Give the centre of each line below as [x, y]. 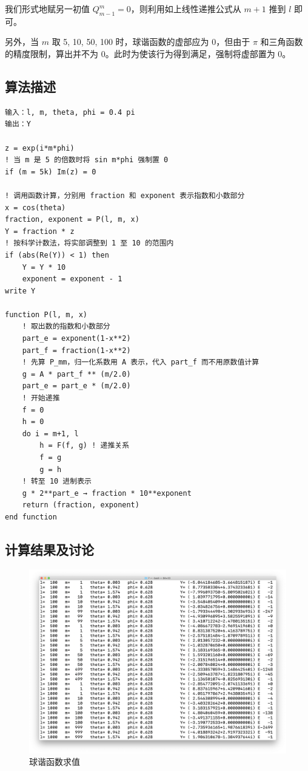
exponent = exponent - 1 [72, 279]
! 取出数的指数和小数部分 [66, 327]
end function [31, 517]
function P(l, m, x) [46, 314]
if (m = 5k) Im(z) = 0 [51, 172]
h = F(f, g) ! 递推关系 [85, 446]
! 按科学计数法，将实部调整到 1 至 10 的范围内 [89, 243]
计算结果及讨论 [49, 549]
